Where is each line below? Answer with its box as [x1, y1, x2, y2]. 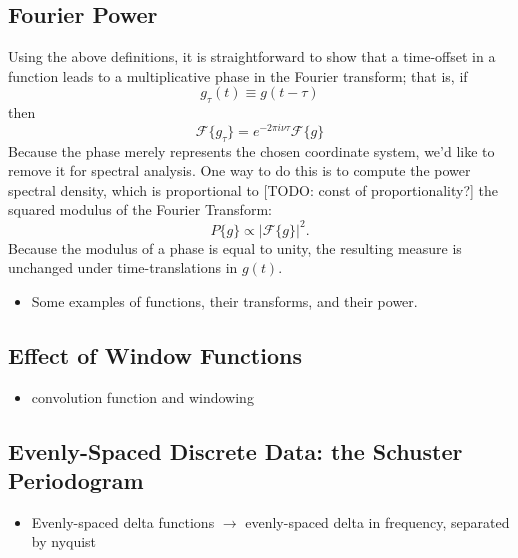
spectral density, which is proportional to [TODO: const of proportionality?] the [8, 179, 499, 200]
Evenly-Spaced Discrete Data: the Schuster [8, 435, 463, 466]
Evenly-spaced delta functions [31, 511, 215, 532]
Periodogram [8, 464, 144, 495]
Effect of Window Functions [8, 339, 302, 370]
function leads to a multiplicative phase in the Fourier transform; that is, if [8, 65, 468, 86]
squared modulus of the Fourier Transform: [8, 199, 272, 220]
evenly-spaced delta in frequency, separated [245, 511, 510, 532]
